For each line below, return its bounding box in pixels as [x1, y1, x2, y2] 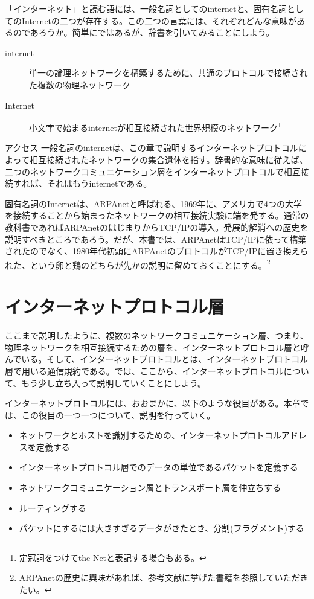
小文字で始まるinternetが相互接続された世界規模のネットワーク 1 [29, 120, 281, 133]
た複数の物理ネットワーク [29, 78, 130, 91]
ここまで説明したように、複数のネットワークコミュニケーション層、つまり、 [5, 329, 309, 342]
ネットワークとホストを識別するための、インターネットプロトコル [19, 429, 281, 441]
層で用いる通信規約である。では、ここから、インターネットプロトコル [5, 364, 284, 377]
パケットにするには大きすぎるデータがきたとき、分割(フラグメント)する [19, 522, 304, 534]
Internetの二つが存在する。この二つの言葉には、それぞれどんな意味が [21, 14, 297, 27]
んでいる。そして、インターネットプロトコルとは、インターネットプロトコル [5, 353, 309, 365]
